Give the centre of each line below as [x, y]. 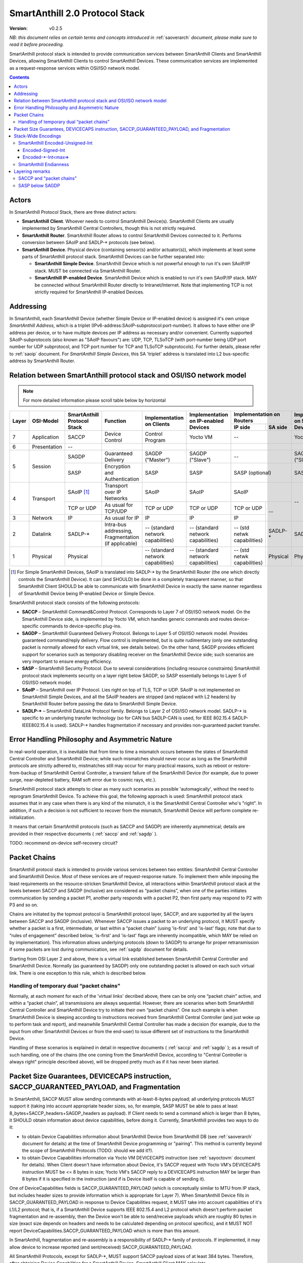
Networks [116, 499]
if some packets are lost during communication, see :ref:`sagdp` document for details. [99, 949]
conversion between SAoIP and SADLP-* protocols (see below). [89, 242]
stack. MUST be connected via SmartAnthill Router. [88, 271]
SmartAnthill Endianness [44, 164]
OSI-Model [45, 421]
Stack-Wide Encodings [38, 136]
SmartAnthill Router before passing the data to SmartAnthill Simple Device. [99, 704]
